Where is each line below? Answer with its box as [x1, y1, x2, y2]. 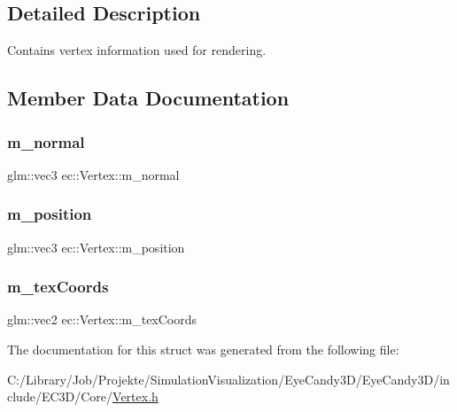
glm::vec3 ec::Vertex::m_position [7, 237, 185, 256]
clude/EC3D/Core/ [7, 387, 113, 406]
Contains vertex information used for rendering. [7, 41, 267, 59]
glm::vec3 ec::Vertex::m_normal [7, 165, 180, 183]
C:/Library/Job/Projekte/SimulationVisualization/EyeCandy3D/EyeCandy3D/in [7, 369, 450, 388]
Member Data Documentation [7, 84, 290, 112]
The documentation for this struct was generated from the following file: [7, 340, 399, 359]
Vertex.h [112, 387, 159, 406]
